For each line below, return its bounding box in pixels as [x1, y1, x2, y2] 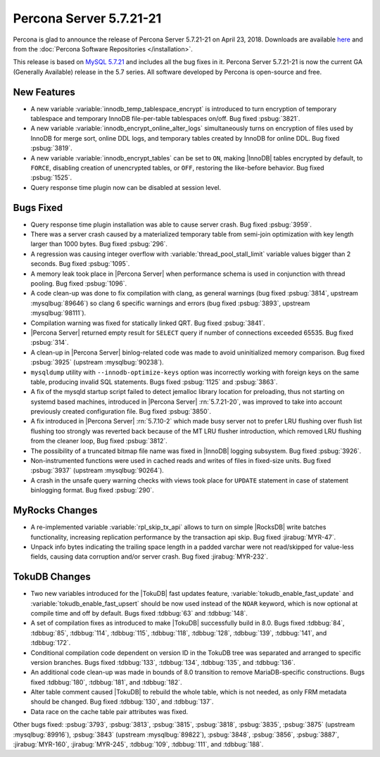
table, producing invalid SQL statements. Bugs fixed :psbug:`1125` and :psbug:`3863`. [30, 377, 278, 386]
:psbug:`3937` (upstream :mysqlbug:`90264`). [30, 466, 165, 475]
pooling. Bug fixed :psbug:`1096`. [30, 279, 127, 288]
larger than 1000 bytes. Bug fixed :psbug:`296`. [30, 240, 168, 248]
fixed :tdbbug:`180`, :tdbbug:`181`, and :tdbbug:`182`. [30, 678, 182, 686]
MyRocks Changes [13, 504, 98, 516]
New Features [13, 86, 75, 98]
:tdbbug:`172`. [30, 639, 71, 647]
